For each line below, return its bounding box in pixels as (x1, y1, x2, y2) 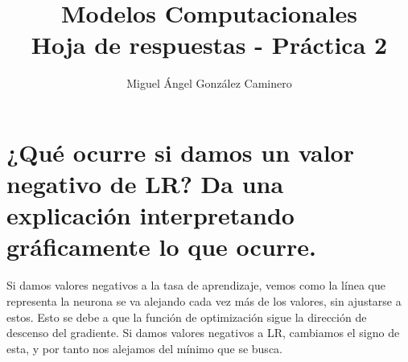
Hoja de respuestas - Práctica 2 (31, 28, 388, 61)
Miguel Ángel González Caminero (126, 75, 292, 92)
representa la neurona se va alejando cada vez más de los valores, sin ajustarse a (6, 293, 402, 309)
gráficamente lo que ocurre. (6, 230, 317, 263)
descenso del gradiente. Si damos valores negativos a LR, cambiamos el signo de (6, 324, 400, 341)
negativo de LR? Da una (6, 167, 284, 200)
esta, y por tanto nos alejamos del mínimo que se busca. (6, 339, 282, 356)
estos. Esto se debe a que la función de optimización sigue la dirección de (6, 308, 367, 325)
